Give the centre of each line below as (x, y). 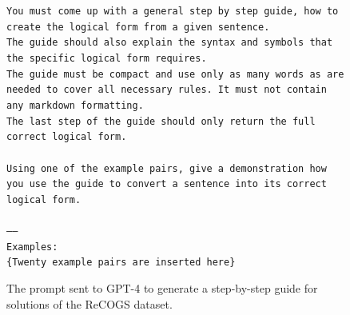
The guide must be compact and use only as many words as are (175, 74)
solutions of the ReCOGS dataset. (89, 303)
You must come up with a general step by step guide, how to (173, 11)
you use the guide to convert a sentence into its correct (167, 184)
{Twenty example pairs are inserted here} (121, 263)
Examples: (32, 247)
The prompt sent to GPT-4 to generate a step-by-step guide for (162, 288)
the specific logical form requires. (107, 58)
